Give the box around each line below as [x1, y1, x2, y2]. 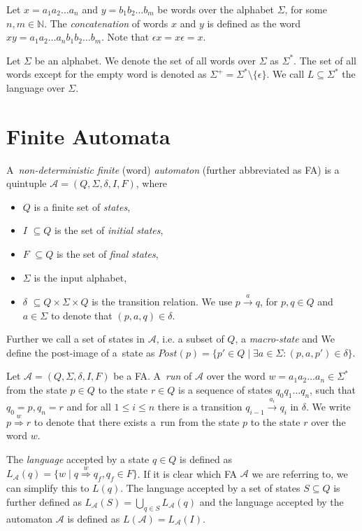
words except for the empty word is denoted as [6, 67, 207, 81]
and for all [66, 399, 111, 414]
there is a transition [157, 399, 242, 414]
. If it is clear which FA [137, 466, 238, 481]
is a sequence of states [178, 382, 273, 397]
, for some [284, 2, 327, 16]
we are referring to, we [252, 466, 348, 481]
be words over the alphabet [157, 2, 274, 16]
